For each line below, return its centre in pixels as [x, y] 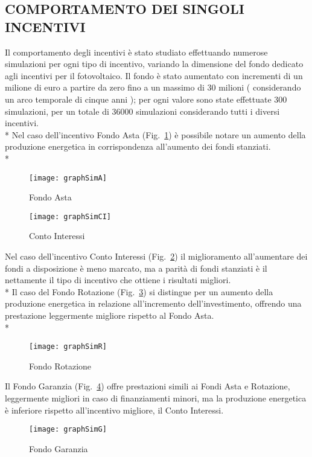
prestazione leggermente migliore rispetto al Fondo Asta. [110, 315]
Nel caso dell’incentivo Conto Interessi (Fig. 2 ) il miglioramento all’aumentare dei [156, 256]
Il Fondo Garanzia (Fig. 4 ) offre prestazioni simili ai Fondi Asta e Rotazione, [148, 386]
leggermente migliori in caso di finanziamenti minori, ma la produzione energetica [156, 398]
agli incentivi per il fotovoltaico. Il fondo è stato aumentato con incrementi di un [154, 75]
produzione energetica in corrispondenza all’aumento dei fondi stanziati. [138, 146]
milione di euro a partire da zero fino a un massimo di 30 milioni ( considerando [153, 87]
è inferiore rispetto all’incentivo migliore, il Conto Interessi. [114, 410]
